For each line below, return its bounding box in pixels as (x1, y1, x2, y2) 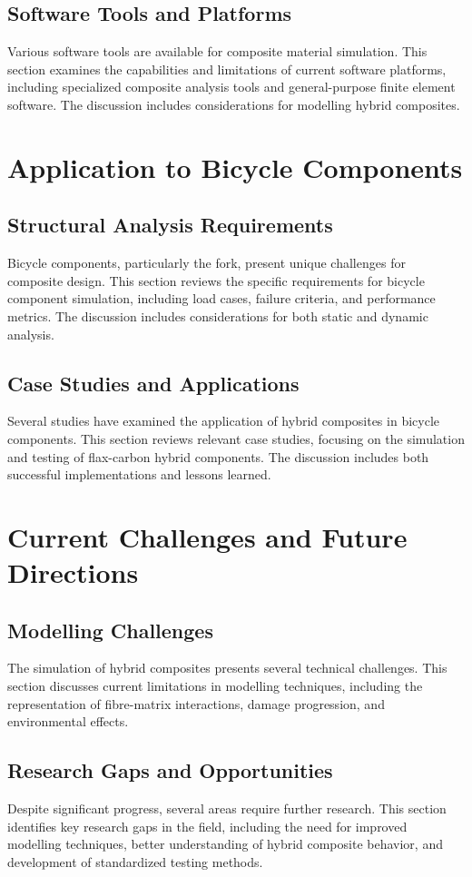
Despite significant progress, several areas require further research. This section (7, 799, 447, 818)
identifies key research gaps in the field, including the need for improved (7, 816, 408, 835)
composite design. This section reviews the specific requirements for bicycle (7, 271, 425, 290)
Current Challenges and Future (7, 517, 408, 555)
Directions (7, 554, 139, 591)
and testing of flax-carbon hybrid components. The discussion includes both (7, 447, 429, 466)
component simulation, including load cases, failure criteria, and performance (7, 289, 436, 308)
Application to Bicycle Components (7, 148, 463, 185)
